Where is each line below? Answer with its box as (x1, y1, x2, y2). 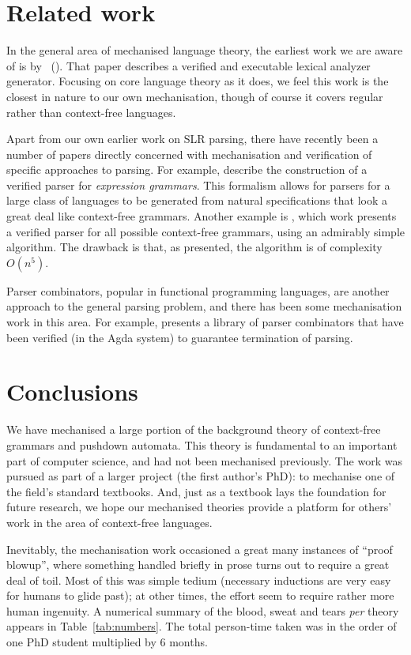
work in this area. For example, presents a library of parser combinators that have (6, 314, 404, 330)
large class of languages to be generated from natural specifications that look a (6, 192, 387, 209)
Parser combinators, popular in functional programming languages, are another (6, 282, 390, 299)
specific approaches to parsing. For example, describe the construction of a (6, 161, 368, 178)
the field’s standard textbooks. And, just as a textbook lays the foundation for (6, 483, 386, 499)
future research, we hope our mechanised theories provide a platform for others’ (6, 499, 392, 515)
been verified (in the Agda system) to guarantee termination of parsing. (6, 329, 353, 345)
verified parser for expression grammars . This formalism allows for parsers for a (6, 176, 390, 193)
